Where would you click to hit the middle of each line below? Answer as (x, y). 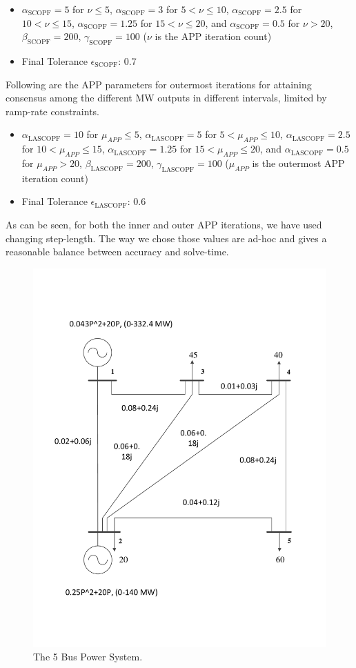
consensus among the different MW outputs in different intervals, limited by (166, 98)
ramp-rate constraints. (52, 111)
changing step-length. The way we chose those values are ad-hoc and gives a (166, 238)
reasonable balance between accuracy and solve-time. (117, 252)
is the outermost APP (298, 163)
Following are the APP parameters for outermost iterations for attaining (159, 84)
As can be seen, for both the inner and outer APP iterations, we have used (164, 224)
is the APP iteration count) (213, 36)
